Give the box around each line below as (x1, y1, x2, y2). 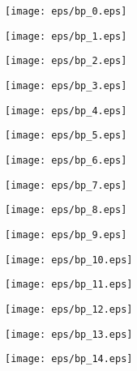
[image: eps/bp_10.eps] (5, 254, 133, 266)
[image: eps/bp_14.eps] (5, 353, 133, 365)
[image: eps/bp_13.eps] (5, 328, 133, 340)
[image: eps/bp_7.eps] (5, 179, 127, 191)
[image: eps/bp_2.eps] (5, 55, 127, 67)
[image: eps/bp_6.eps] (5, 154, 127, 166)
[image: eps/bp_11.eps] (5, 279, 133, 291)
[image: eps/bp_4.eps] (5, 104, 127, 117)
